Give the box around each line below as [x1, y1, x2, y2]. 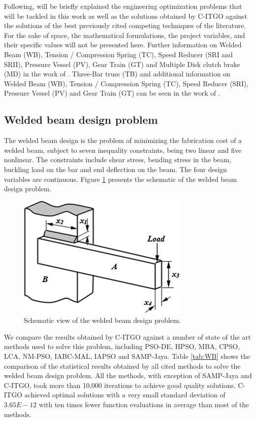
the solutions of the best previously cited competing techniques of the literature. [4, 20, 246, 31]
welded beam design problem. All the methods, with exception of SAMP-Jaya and [4, 370, 252, 381]
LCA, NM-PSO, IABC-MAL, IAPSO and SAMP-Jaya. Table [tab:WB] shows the [4, 351, 250, 361]
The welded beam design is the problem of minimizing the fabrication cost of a [4, 135, 242, 145]
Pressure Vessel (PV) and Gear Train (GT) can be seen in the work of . [4, 88, 221, 98]
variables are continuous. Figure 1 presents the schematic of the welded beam [4, 174, 237, 184]
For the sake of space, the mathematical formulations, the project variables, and [4, 30, 245, 40]
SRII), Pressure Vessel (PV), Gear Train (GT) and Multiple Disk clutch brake [4, 59, 240, 69]
